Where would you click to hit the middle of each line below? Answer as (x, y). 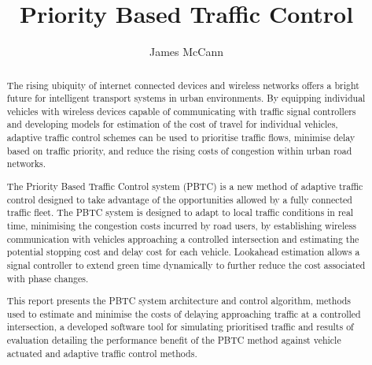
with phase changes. (48, 278)
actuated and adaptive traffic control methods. (102, 353)
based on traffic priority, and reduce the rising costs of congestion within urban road (179, 150)
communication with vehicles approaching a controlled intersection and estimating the (183, 238)
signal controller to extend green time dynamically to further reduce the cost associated (186, 264)
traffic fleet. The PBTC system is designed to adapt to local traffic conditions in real (180, 212)
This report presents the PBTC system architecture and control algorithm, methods (179, 301)
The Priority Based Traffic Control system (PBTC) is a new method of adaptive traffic (185, 186)
